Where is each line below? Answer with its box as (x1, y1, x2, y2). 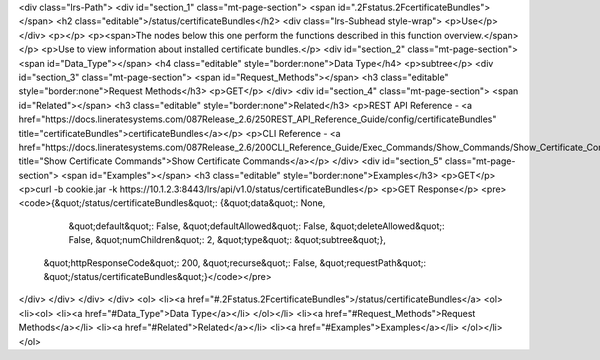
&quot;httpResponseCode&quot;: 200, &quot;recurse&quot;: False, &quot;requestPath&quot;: (43, 256, 427, 269)
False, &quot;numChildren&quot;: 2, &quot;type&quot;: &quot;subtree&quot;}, (68, 234, 387, 246)
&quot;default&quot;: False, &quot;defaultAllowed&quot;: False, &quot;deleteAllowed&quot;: (68, 220, 445, 232)
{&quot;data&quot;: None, (219, 197, 326, 209)
